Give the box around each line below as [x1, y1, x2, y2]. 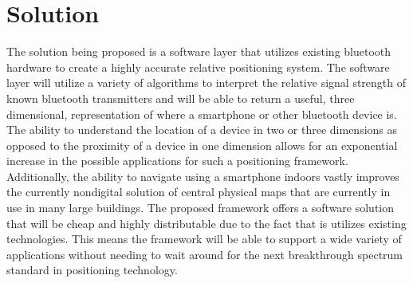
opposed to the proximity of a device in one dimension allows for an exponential [6, 136, 398, 153]
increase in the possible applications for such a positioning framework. [6, 152, 348, 169]
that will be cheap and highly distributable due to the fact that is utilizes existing [6, 214, 407, 231]
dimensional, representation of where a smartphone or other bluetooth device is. [6, 105, 397, 122]
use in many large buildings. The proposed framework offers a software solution [6, 199, 395, 216]
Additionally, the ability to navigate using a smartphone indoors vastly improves [6, 167, 399, 184]
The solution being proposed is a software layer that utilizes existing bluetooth [6, 43, 391, 60]
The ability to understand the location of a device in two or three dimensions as [6, 121, 398, 138]
